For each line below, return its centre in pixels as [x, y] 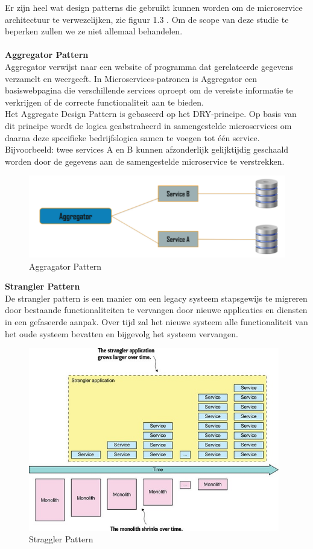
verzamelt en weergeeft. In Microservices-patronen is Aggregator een [131, 78]
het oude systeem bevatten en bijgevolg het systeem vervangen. [122, 333]
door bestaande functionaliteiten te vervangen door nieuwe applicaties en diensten [156, 310]
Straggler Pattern [61, 539]
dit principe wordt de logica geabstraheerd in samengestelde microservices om [148, 125]
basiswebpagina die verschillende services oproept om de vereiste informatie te [149, 90]
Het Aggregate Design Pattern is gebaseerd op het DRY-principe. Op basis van [151, 114]
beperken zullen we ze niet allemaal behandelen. [94, 31]
